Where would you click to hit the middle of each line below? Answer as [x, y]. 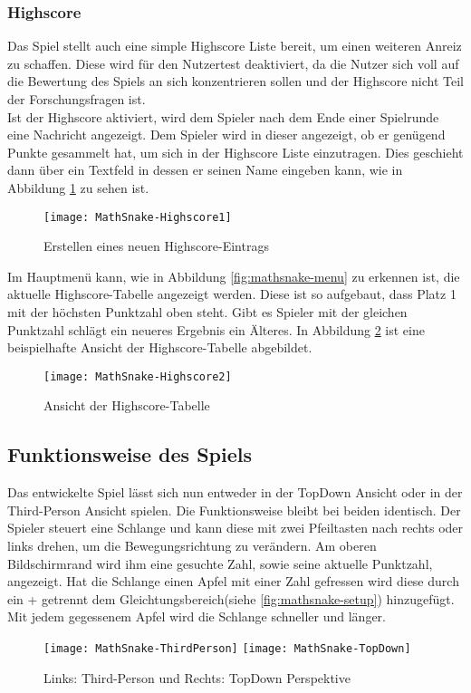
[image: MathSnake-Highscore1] [138, 217]
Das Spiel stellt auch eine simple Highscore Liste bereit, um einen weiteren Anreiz [235, 46]
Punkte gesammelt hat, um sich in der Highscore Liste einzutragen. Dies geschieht [235, 152]
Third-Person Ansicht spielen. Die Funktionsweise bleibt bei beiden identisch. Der [234, 510]
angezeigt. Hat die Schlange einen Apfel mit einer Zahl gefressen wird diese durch [233, 581]
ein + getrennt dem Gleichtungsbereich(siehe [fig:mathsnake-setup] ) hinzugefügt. [231, 598]
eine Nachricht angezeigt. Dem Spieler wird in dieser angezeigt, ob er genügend [226, 135]
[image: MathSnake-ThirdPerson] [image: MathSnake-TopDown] [227, 648]
